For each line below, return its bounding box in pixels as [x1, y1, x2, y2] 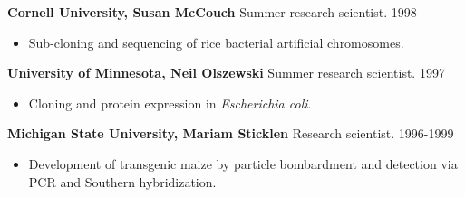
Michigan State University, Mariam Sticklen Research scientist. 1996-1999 [7, 124, 454, 143]
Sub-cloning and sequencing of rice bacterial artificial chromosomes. [28, 33, 404, 52]
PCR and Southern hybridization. [28, 172, 217, 191]
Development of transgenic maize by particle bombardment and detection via [28, 154, 458, 173]
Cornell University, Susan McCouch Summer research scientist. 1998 [7, 3, 417, 21]
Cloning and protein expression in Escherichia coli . [28, 93, 312, 112]
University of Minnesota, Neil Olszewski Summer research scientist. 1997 [7, 63, 445, 82]
